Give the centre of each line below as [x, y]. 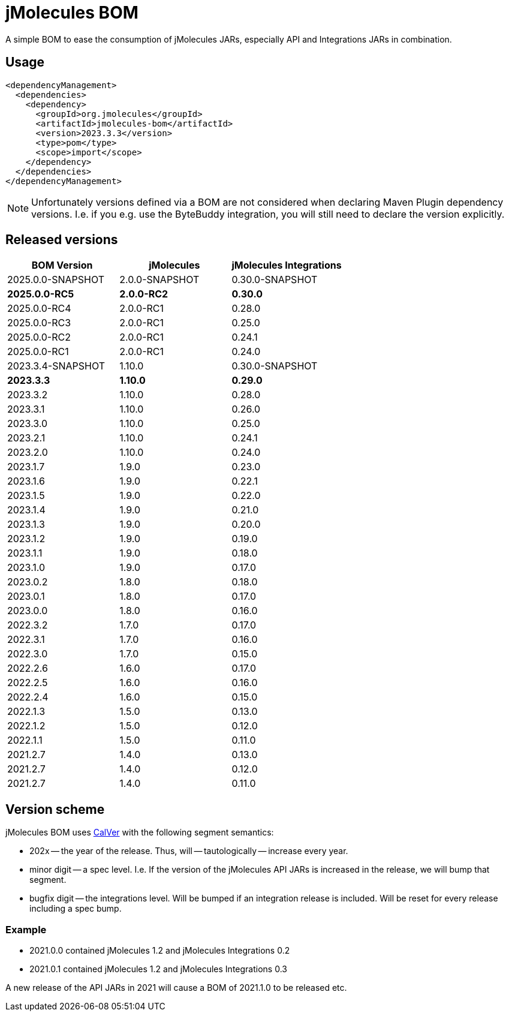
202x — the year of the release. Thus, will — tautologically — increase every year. [189, 851]
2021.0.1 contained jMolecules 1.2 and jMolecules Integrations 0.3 [158, 969]
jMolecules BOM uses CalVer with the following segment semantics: [140, 832]
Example [26, 929]
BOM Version [62, 265]
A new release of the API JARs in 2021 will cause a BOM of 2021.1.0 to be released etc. [176, 988]
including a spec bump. [76, 909]
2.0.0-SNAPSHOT [159, 280]
